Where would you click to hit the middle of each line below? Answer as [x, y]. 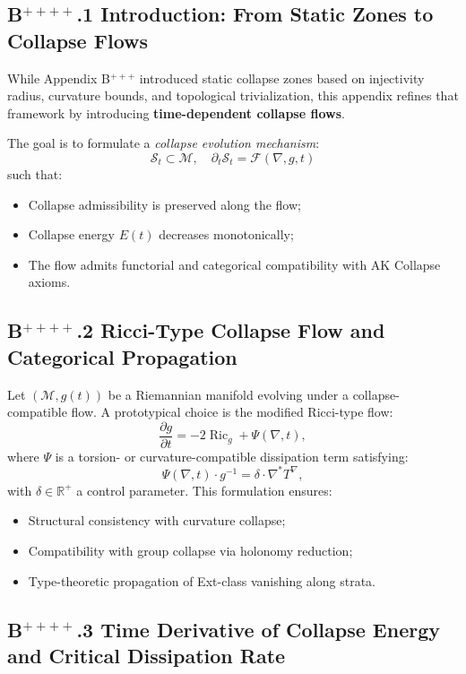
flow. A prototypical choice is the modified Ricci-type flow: [232, 412]
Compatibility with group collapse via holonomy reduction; [190, 551]
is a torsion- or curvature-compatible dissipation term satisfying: [232, 456]
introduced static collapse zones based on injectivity [282, 78]
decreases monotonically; [226, 234]
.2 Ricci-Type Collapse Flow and [231, 330]
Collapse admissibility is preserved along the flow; [164, 204]
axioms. [49, 282]
